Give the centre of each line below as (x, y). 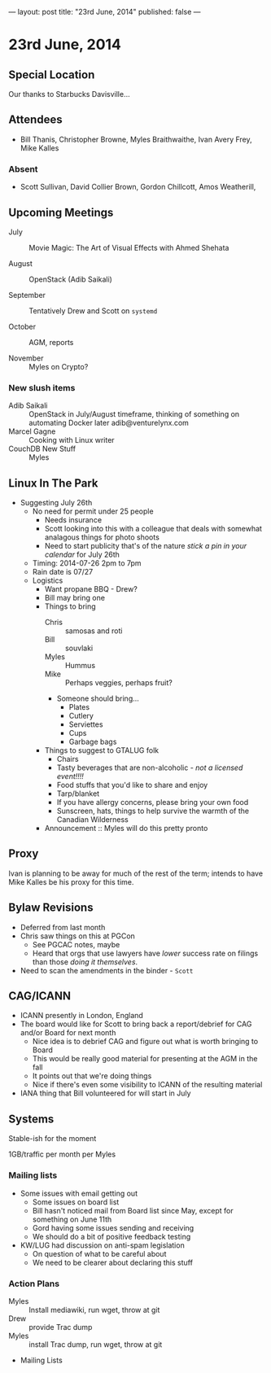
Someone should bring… (98, 698)
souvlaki (79, 648)
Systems (31, 1119)
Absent (23, 168)
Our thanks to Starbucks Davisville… (69, 94)
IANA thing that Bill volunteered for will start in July (105, 1093)
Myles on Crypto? (59, 366)
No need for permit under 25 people (93, 511)
